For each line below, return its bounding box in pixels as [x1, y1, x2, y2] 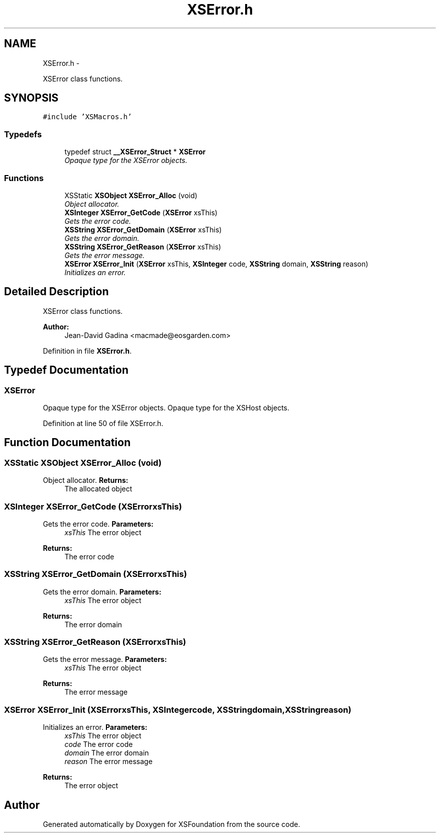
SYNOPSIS [4, 92, 59, 105]
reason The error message [64, 757, 153, 766]
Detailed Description [4, 285, 109, 298]
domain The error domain [64, 748, 149, 758]
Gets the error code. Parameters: [43, 519, 154, 528]
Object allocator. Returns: [43, 476, 129, 485]
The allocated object [64, 484, 133, 493]
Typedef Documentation [4, 364, 129, 377]
